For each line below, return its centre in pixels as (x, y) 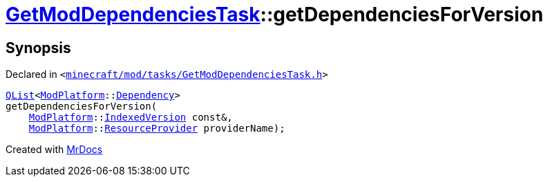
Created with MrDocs (54, 150)
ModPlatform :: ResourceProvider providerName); (157, 129)
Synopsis (38, 48)
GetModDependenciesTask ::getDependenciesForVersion (275, 14)
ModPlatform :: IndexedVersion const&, (131, 118)
